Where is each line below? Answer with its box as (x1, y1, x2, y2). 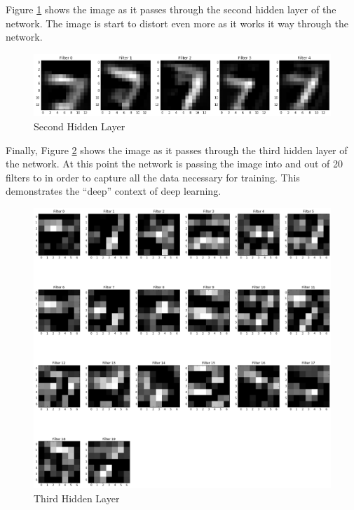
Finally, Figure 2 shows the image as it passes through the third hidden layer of (6, 142, 348, 157)
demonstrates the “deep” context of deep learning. (6, 184, 222, 198)
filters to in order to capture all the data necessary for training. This (6, 170, 300, 184)
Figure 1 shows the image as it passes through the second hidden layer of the (6, 2, 336, 16)
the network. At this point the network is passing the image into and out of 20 (6, 156, 343, 171)
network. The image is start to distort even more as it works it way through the (6, 15, 349, 30)
